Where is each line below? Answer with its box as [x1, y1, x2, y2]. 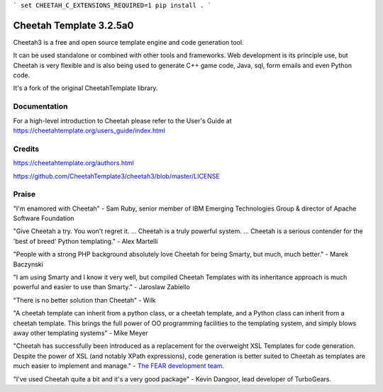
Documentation [13, 101, 68, 111]
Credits [13, 144, 39, 154]
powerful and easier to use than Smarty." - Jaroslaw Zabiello [13, 283, 191, 291]
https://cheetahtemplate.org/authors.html [13, 159, 134, 167]
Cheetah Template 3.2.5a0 [13, 19, 134, 31]
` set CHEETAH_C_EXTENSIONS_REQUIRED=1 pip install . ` [13, 1, 212, 9]
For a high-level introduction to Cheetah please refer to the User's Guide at [13, 116, 232, 125]
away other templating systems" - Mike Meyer [13, 328, 148, 337]
